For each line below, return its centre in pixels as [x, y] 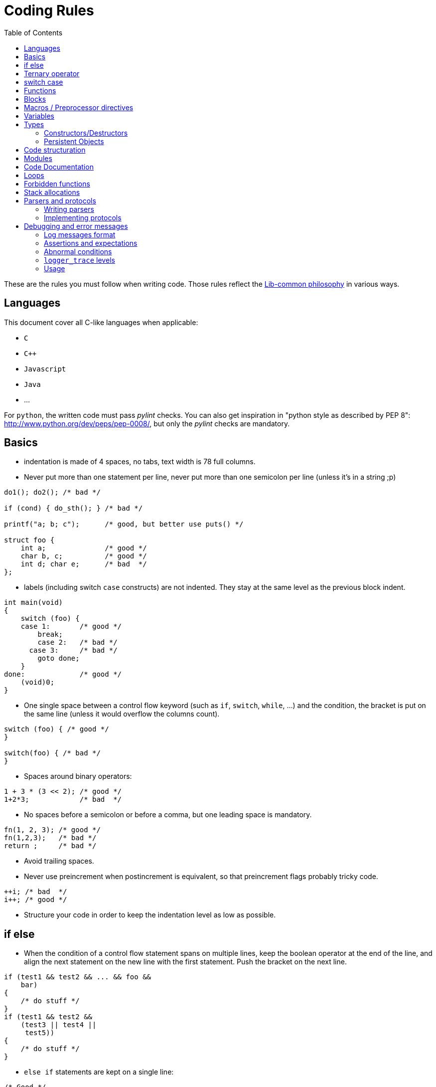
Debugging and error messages [76, 226]
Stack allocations [52, 192]
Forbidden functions [57, 183]
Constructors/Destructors [86, 133]
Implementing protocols [83, 217]
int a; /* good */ [84, 548]
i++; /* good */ [36, 900]
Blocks [35, 99]
